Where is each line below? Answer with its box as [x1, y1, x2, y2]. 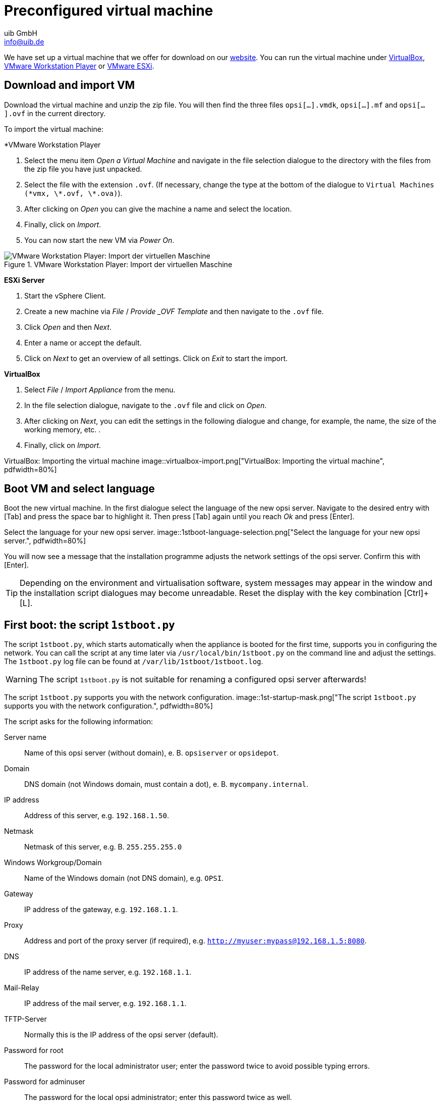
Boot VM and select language [4, 482, 155, 495]
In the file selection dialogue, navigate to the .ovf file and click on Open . [24, 401, 267, 410]
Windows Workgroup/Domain [4, 858, 102, 867]
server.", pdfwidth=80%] [4, 536, 86, 545]
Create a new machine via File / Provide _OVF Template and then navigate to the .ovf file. [24, 307, 324, 316]
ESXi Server [4, 275, 45, 284]
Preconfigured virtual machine [4, 2, 213, 19]
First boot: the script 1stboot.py [4, 618, 175, 631]
